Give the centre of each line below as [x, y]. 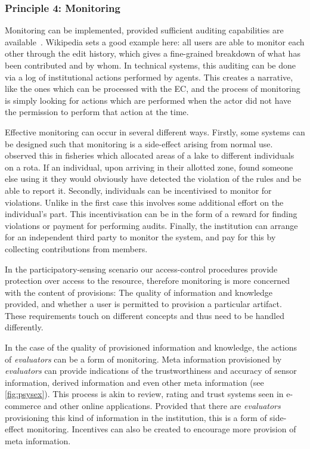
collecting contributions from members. [76, 248]
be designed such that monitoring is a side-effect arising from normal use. [139, 143]
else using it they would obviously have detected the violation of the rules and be [153, 179]
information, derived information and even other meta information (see [134, 382]
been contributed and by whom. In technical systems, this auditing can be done [151, 65]
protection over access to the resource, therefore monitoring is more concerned [148, 281]
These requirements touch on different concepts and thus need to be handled [145, 315]
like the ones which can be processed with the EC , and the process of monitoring [153, 89]
